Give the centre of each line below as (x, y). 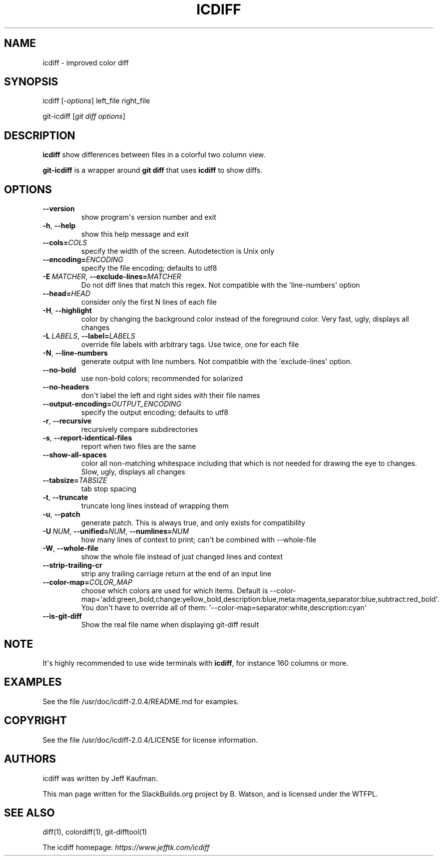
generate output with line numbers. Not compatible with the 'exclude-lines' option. (217, 362)
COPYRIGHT (35, 721)
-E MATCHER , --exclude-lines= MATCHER (112, 277)
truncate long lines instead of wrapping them (155, 506)
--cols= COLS (65, 243)
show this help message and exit (135, 234)
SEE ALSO (29, 813)
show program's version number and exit (149, 217)
